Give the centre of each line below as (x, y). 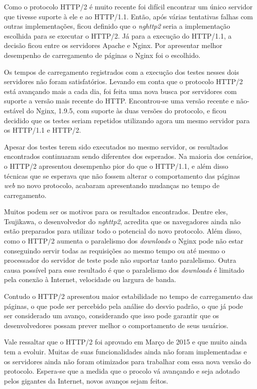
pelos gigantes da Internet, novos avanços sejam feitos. (86, 380)
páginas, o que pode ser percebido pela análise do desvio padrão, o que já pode (124, 306)
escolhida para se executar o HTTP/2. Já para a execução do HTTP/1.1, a (118, 35)
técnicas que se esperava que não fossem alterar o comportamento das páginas (122, 175)
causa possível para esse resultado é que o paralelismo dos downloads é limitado (124, 269)
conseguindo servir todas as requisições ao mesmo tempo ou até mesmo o (115, 250)
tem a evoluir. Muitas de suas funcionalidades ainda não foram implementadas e (126, 351)
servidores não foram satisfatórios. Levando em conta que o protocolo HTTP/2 (124, 81)
